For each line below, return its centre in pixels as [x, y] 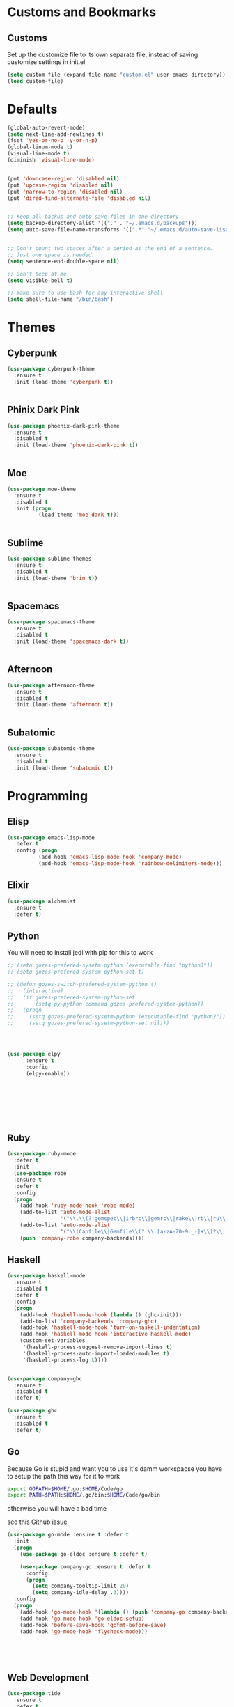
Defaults [32, 109]
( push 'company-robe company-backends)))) [82, 1238]
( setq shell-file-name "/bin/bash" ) [60, 299]
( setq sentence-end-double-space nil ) [63, 261]
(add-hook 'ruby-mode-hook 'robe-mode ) [78, 1206]
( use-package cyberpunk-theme [51, 369]
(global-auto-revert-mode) [46, 127]
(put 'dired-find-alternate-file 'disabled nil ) [79, 198]
